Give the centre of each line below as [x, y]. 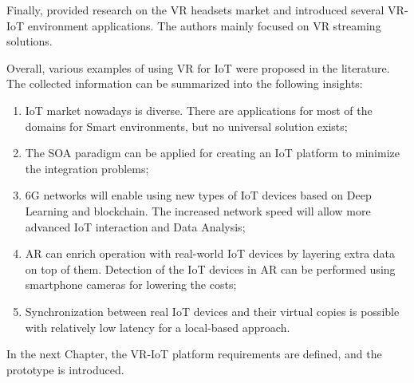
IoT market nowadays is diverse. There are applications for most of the [199, 110]
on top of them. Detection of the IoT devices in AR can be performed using [210, 268]
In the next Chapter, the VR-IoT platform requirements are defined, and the [194, 354]
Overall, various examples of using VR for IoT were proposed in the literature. [198, 67]
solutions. [30, 41]
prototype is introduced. [65, 369]
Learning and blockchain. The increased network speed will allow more [198, 210]
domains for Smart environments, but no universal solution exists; [186, 126]
